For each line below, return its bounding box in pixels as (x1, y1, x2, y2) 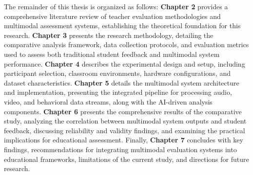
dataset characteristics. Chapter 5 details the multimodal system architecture (4, 77, 239, 87)
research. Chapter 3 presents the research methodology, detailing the (4, 30, 214, 40)
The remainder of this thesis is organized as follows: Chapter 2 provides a (4, 1, 228, 11)
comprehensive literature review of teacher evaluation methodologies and (4, 11, 221, 21)
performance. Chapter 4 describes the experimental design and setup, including (4, 58, 245, 69)
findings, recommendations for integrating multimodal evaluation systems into (4, 144, 237, 154)
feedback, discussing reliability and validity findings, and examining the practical (4, 125, 245, 135)
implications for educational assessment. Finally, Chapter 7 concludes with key (4, 135, 243, 145)
